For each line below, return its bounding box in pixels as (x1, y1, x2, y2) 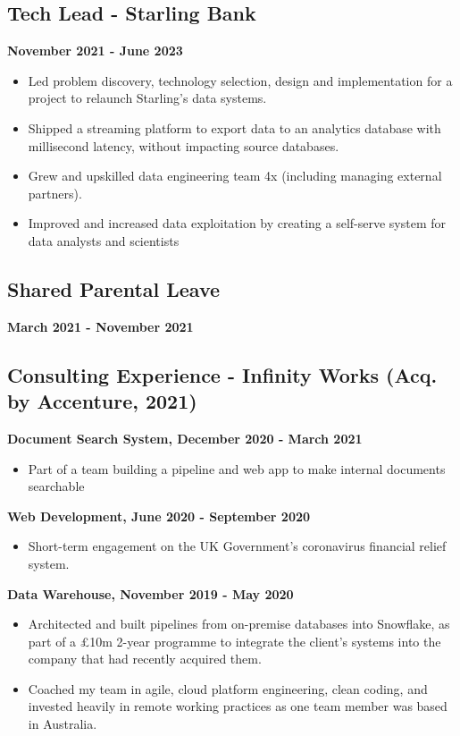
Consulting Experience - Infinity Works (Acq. (7, 360, 438, 388)
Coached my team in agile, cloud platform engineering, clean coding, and (28, 679, 428, 698)
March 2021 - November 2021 (7, 317, 194, 335)
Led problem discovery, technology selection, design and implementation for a (28, 71, 453, 89)
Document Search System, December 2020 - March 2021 (7, 428, 363, 447)
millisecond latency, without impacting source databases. (28, 136, 339, 155)
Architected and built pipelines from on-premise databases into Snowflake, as (28, 614, 450, 633)
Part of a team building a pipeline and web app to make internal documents (28, 459, 446, 478)
